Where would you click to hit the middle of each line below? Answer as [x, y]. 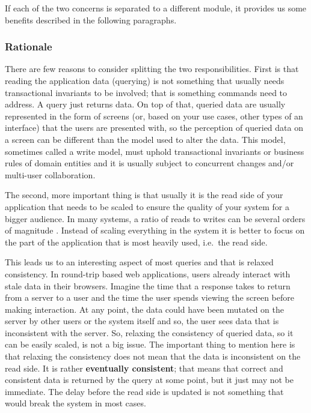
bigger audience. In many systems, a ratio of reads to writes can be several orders [155, 218]
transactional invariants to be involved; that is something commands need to [146, 92]
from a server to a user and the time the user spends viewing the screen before [149, 297]
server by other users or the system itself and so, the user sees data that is [142, 321]
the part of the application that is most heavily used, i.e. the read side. [136, 242]
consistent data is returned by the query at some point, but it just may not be [149, 380]
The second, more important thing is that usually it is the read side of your [144, 195]
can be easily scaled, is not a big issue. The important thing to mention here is [150, 344]
